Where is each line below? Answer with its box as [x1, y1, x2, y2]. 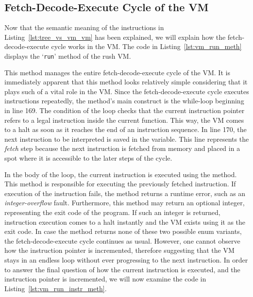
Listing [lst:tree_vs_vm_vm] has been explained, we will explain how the [4, 32, 226, 42]
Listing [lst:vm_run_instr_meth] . [4, 283, 107, 293]
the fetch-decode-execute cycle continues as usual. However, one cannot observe [4, 235, 240, 246]
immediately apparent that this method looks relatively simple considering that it [4, 77, 248, 87]
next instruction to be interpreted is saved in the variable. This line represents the [4, 133, 249, 144]
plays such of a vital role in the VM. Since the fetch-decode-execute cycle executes [4, 86, 249, 96]
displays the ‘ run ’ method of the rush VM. [4, 50, 131, 61]
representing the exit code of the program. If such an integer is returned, [4, 207, 220, 217]
